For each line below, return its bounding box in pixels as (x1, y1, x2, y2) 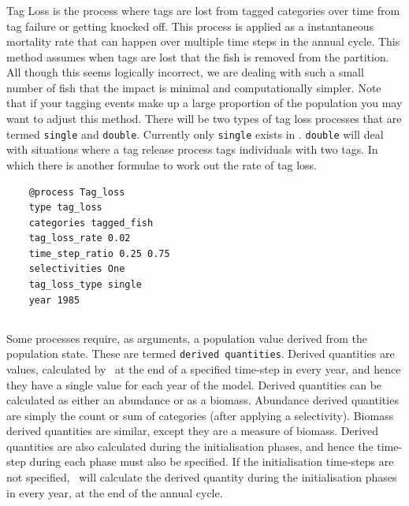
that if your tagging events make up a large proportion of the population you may (6, 95, 403, 111)
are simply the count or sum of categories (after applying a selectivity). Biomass (6, 407, 394, 423)
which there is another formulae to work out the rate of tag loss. (6, 156, 317, 173)
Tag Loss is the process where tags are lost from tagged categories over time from (6, 2, 400, 18)
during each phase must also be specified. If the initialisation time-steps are (29, 453, 394, 470)
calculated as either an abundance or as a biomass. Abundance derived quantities (6, 392, 399, 408)
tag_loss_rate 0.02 (28, 233, 131, 244)
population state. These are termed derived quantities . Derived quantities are (6, 345, 395, 362)
